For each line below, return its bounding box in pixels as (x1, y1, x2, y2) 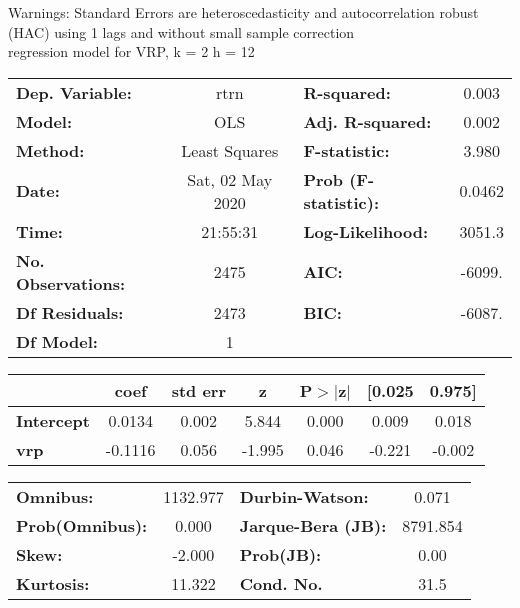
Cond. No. (239, 571, 323, 595)
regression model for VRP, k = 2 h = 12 (8, 41, 255, 62)
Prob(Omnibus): (16, 513, 148, 537)
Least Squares (181, 138, 279, 162)
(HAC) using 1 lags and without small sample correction (8, 21, 355, 42)
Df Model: (16, 329, 98, 353)
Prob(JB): (239, 542, 322, 566)
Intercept (16, 408, 90, 432)
